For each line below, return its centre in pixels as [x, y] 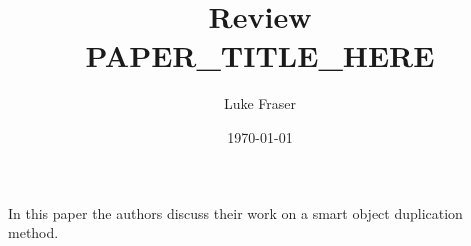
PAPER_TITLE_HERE [260, 55]
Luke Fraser [260, 103]
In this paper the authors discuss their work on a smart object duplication [235, 212]
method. [33, 232]
